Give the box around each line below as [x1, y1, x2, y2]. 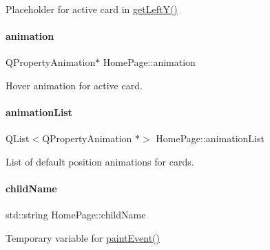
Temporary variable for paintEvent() [6, 230, 160, 245]
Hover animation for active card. [6, 78, 143, 92]
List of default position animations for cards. [6, 154, 194, 168]
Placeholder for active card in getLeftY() [6, 2, 178, 16]
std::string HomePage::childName [6, 207, 146, 222]
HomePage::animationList [156, 131, 264, 146]
